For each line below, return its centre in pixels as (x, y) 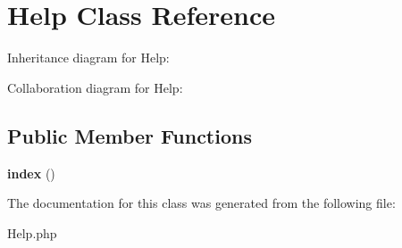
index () (31, 173)
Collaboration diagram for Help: (95, 87)
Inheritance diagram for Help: (88, 58)
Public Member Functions (130, 135)
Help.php (32, 232)
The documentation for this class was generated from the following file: (201, 203)
